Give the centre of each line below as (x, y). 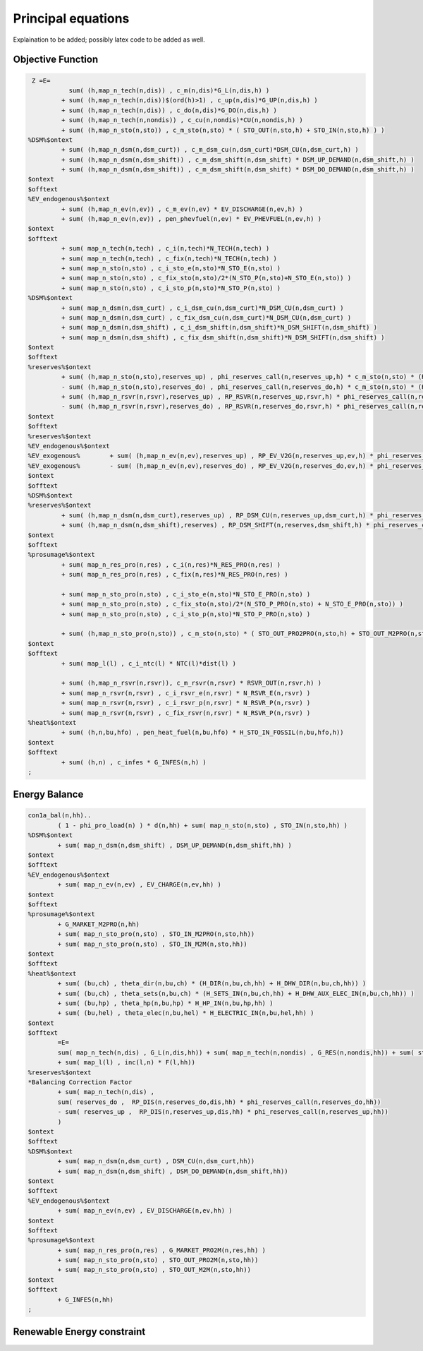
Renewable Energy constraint (79, 1332)
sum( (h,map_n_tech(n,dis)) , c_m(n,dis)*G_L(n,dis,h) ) (169, 90)
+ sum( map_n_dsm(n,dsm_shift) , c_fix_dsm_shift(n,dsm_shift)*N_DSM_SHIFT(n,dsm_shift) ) (223, 337)
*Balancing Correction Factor (80, 1082)
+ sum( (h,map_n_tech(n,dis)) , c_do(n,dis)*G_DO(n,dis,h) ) (169, 110)
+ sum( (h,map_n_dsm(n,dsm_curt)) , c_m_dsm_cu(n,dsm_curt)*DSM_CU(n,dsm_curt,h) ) (210, 150)
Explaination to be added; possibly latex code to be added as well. (109, 40)
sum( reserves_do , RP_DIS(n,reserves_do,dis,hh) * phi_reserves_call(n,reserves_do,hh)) (219, 1102)
